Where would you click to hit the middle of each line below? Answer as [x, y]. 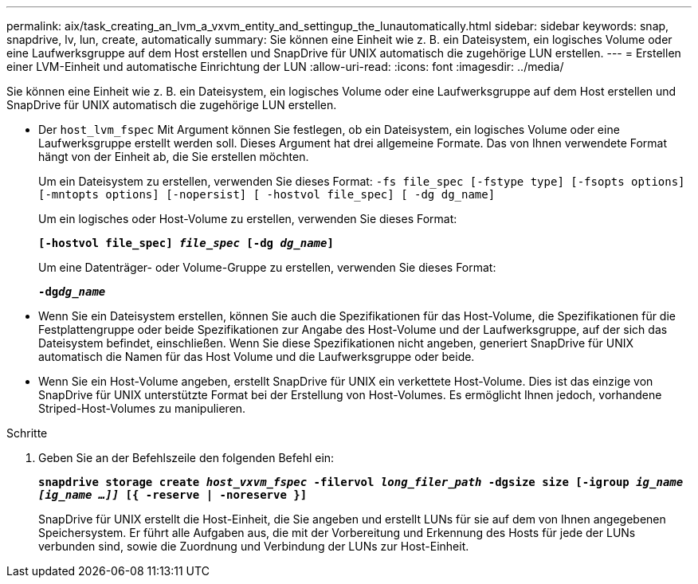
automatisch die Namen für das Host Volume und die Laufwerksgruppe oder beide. [257, 357]
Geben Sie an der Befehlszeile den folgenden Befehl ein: [186, 458]
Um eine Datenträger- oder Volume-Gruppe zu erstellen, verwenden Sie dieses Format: [267, 267]
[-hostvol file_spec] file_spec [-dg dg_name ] [186, 243]
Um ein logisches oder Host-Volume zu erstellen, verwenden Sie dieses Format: [248, 219]
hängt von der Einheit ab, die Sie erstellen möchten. [174, 157]
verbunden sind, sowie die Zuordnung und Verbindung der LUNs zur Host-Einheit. [254, 546]
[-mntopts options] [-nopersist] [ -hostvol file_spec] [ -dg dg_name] [267, 194]
